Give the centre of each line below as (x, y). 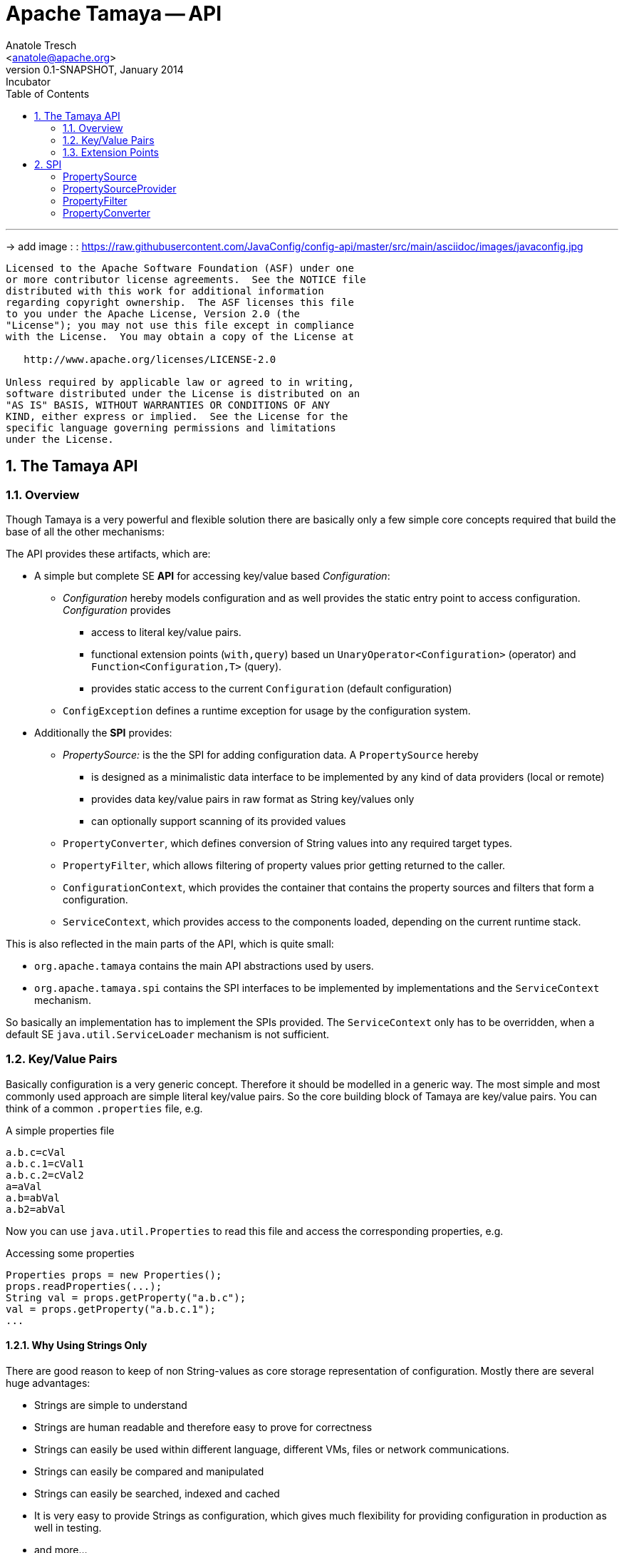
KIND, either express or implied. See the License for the (177, 416)
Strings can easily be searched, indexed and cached (157, 1493)
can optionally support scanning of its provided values (219, 821)
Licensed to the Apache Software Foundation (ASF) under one (180, 268)
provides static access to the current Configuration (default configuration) (272, 688)
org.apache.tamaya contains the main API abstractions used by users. (204, 965)
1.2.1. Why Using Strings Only (77, 1346)
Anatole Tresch (41, 45)
